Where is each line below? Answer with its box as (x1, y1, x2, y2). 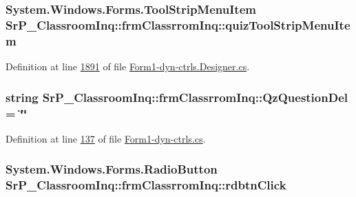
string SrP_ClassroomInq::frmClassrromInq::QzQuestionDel (6, 88, 348, 105)
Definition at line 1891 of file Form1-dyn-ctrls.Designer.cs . (6, 59, 250, 74)
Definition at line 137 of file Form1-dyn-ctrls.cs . (6, 131, 206, 145)
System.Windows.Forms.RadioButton (6, 160, 218, 178)
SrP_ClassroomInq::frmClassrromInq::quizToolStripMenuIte (6, 16, 350, 33)
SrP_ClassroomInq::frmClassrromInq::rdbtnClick (6, 176, 286, 194)
